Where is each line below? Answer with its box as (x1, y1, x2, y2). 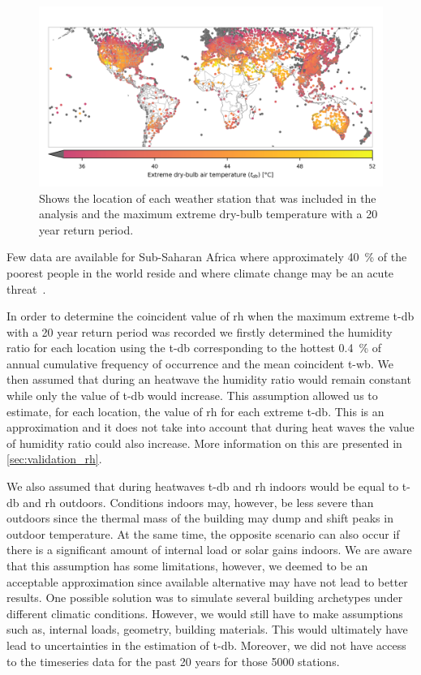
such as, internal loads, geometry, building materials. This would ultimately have (6, 621, 408, 638)
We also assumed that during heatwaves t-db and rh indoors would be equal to (6, 478, 399, 495)
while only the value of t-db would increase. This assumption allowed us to (6, 387, 378, 404)
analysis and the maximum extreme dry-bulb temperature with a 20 (39, 205, 378, 222)
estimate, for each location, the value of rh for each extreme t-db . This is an (6, 402, 384, 419)
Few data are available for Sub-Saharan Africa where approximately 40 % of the (6, 248, 407, 265)
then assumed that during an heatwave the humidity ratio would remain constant (6, 371, 411, 388)
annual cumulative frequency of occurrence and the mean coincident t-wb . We (6, 355, 393, 372)
